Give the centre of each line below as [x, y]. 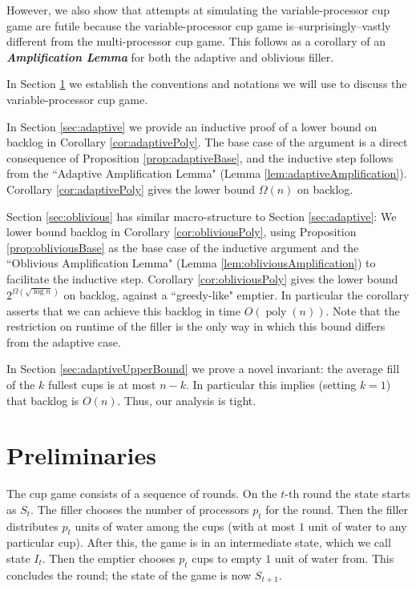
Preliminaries [81, 455]
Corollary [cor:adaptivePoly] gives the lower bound [131, 189]
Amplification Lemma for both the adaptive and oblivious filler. [170, 56]
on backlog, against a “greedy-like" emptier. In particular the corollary [236, 294]
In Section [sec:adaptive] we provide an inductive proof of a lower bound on [192, 126]
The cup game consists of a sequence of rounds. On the [142, 494]
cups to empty [227, 558]
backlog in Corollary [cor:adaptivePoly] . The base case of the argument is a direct [207, 142]
